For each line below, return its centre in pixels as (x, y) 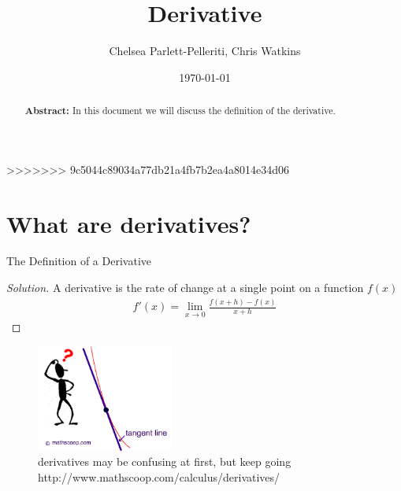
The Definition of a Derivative (79, 261)
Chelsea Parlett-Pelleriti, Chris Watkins (205, 51)
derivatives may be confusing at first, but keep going (165, 461)
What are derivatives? (129, 223)
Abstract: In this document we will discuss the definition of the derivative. (180, 111)
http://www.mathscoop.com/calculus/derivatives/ (159, 476)
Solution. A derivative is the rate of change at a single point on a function (185, 288)
